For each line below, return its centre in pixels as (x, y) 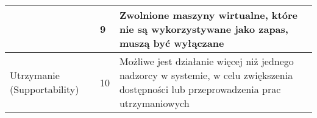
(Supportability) (45, 89)
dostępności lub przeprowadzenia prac (200, 89)
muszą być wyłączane (172, 43)
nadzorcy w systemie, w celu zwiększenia (206, 75)
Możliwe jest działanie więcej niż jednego (206, 61)
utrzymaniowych (154, 103)
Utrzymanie (35, 75)
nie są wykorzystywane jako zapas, (204, 29)
